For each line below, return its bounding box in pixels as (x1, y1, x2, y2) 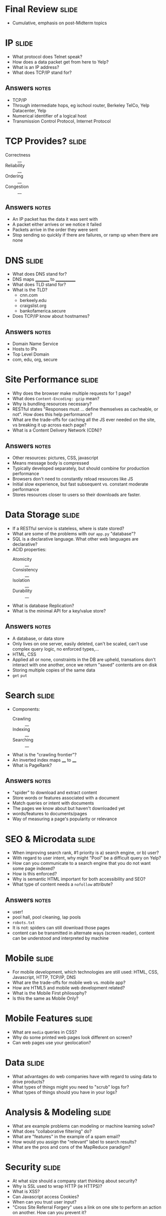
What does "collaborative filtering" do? (12, 1128, 92, 1134)
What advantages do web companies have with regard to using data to (12, 1074, 157, 1079)
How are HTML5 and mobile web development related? (12, 985, 125, 991)
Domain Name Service (12, 341, 58, 347)
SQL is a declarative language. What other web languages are (12, 536, 139, 542)
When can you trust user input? (12, 1199, 77, 1205)
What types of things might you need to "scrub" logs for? (12, 1084, 129, 1090)
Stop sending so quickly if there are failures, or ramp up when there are (12, 232, 159, 238)
